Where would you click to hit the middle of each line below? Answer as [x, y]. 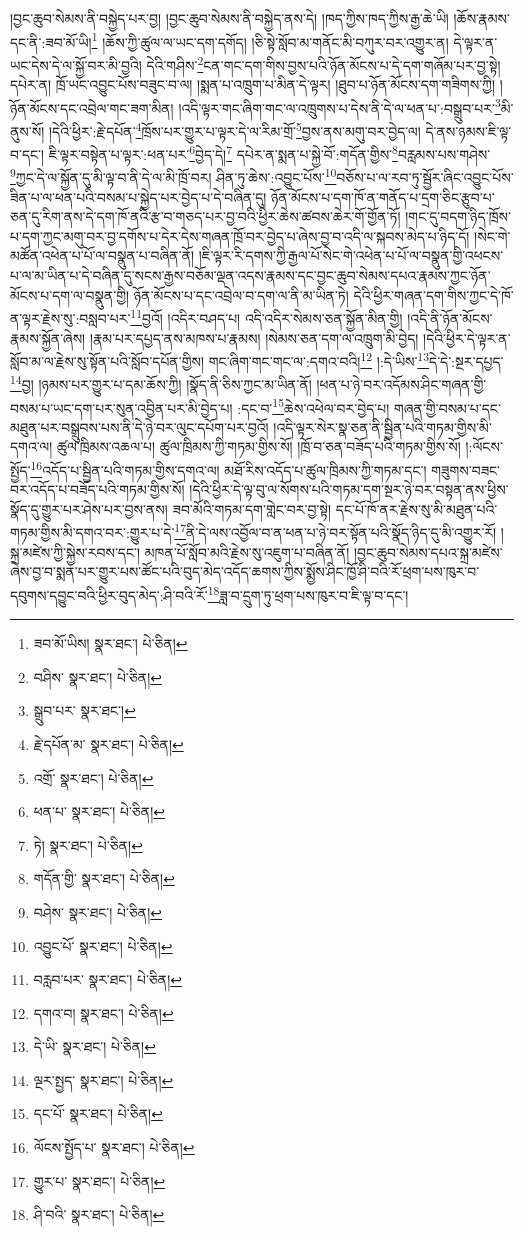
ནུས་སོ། [27, 130]
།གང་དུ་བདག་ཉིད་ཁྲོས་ [458, 216]
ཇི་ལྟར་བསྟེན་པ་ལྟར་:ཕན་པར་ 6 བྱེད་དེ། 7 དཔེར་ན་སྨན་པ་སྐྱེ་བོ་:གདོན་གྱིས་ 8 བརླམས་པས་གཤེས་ [269, 152]
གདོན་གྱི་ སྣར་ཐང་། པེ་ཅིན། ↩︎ [104, 878]
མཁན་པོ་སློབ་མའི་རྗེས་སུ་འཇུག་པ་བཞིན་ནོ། [247, 551]
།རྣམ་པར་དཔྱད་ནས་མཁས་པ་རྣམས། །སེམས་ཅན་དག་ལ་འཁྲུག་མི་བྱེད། [254, 337]
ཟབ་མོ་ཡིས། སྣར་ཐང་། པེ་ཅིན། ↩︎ [110, 643]
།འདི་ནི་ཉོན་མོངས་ [450, 317]
